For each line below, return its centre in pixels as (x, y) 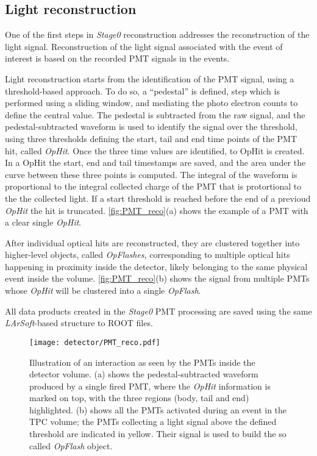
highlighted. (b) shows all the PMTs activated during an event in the (158, 409)
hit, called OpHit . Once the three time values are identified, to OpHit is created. (155, 150)
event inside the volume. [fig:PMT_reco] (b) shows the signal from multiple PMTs (157, 278)
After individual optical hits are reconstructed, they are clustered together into (152, 242)
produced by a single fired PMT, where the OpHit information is (150, 386)
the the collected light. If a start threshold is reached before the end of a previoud (158, 198)
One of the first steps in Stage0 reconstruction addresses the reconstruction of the (157, 34)
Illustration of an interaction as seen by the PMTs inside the (142, 362)
